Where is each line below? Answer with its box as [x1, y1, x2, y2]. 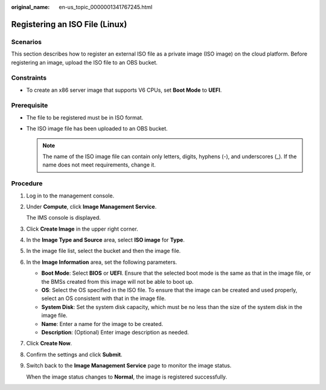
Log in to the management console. [26, 192, 115, 199]
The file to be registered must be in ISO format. [26, 113, 144, 121]
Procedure [11, 179, 43, 188]
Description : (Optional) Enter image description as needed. [41, 329, 190, 336]
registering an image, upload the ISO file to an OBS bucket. [11, 59, 158, 66]
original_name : [11, 4, 50, 10]
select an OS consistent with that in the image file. [41, 295, 166, 302]
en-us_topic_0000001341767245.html [59, 4, 153, 10]
